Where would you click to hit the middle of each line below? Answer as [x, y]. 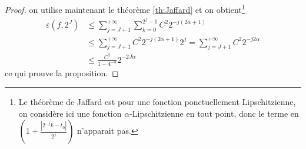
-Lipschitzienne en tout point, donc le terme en [214, 113]
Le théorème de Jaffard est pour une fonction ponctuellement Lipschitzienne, [157, 102]
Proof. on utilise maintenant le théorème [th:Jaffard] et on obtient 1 [125, 9]
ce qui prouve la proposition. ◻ [62, 73]
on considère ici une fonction [70, 113]
